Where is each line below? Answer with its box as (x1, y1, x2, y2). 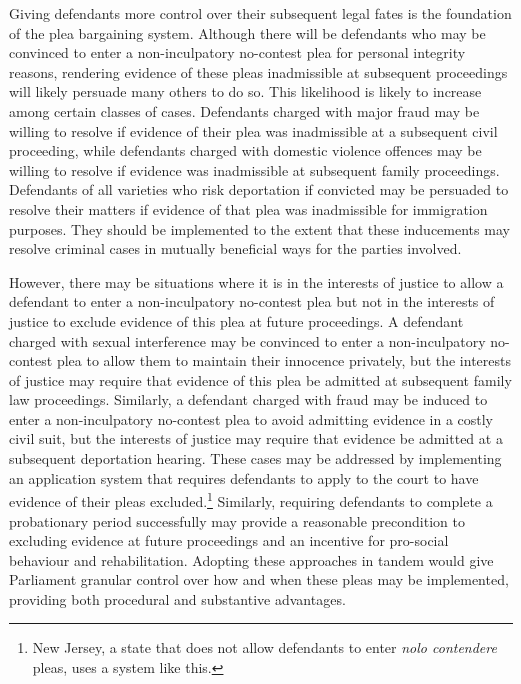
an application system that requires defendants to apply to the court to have (9, 467, 479, 488)
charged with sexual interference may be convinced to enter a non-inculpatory (9, 330, 486, 351)
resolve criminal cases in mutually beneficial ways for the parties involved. (9, 238, 462, 259)
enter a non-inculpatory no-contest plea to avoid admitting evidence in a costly (9, 408, 494, 429)
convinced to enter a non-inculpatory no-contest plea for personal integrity (9, 42, 466, 63)
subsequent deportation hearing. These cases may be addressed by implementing (9, 448, 502, 469)
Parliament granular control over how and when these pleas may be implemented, (9, 569, 509, 590)
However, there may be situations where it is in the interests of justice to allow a (9, 271, 504, 292)
